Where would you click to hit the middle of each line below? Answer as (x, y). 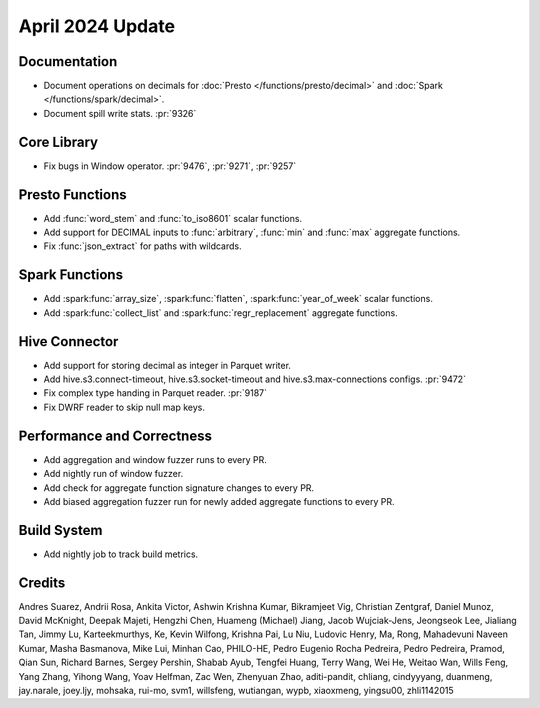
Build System (60, 530)
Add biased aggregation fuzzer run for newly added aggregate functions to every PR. (219, 501)
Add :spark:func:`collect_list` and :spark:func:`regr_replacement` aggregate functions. (221, 312)
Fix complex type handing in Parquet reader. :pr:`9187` (155, 393)
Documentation (68, 61)
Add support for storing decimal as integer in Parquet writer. (167, 365)
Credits (42, 582)
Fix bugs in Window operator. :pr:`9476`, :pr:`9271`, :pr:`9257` (170, 166)
